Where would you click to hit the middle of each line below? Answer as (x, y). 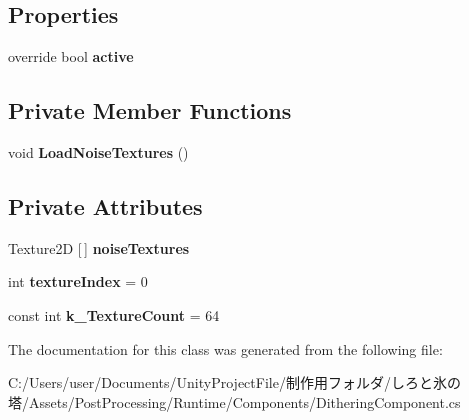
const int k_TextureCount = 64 (114, 314)
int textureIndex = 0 (78, 281)
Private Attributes (105, 205)
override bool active (71, 56)
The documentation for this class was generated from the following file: (225, 348)
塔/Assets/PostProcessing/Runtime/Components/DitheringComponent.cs (234, 401)
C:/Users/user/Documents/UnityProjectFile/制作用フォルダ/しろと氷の (234, 382)
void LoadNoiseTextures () (98, 152)
